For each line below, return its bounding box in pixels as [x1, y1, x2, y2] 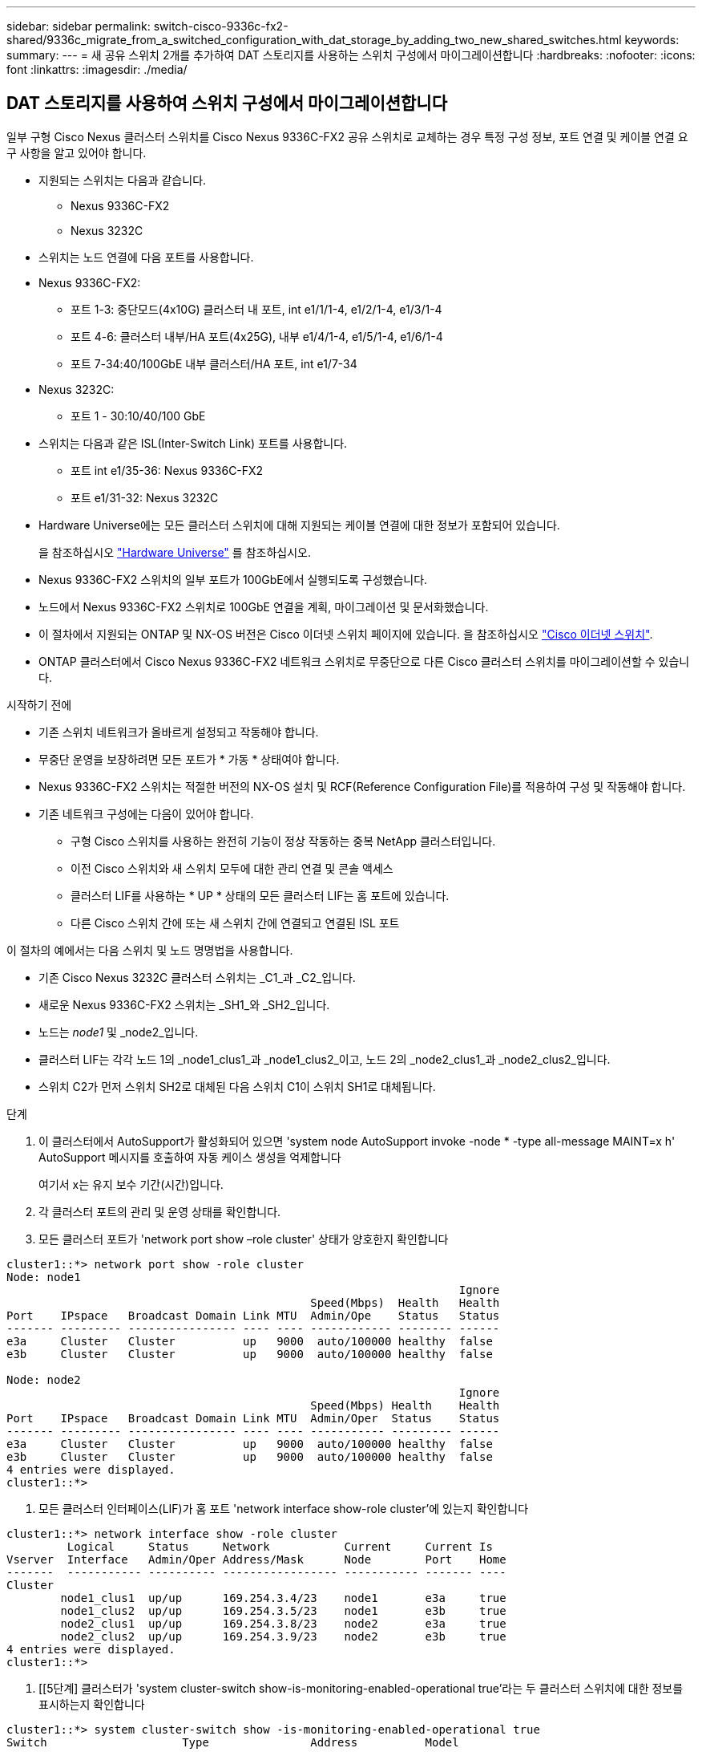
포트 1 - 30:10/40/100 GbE [71, 408, 206, 423]
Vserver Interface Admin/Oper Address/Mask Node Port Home [6, 1552, 506, 1566]
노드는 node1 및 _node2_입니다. [38, 1024, 199, 1039]
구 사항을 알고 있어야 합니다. [6, 145, 147, 160]
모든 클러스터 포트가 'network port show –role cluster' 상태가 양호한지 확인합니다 [38, 1231, 449, 1246]
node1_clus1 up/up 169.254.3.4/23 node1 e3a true [60, 1591, 506, 1604]
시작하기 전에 [6, 697, 72, 712]
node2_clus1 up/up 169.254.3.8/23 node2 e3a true [60, 1616, 506, 1630]
